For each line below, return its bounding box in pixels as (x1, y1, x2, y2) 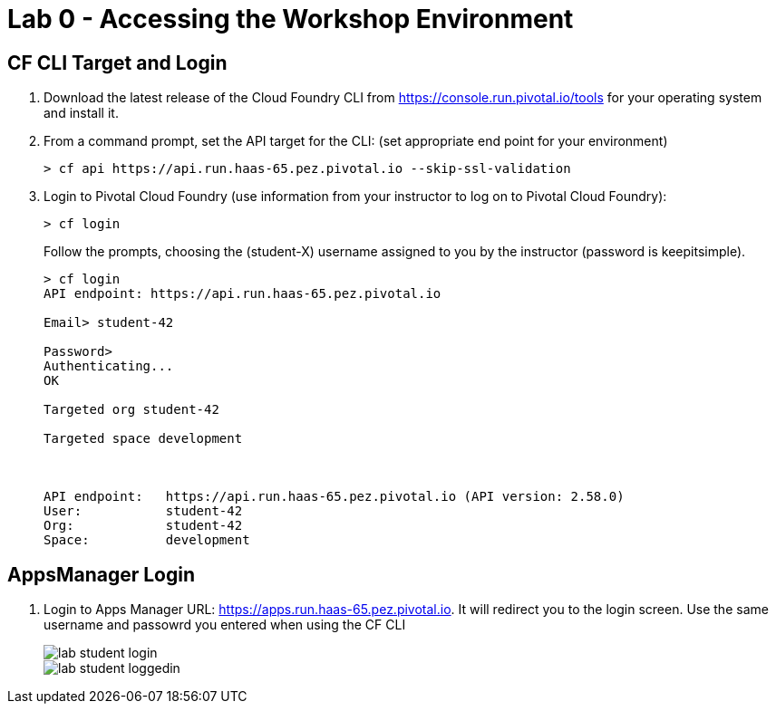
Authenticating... (44, 359, 174, 374)
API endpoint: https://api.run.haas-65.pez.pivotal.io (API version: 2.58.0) (44, 489, 625, 504)
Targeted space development (44, 431, 243, 447)
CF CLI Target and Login (7, 51, 228, 74)
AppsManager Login (7, 562, 196, 586)
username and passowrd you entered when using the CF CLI (44, 617, 406, 633)
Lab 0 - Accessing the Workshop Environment (7, 4, 574, 34)
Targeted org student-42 (44, 402, 219, 418)
